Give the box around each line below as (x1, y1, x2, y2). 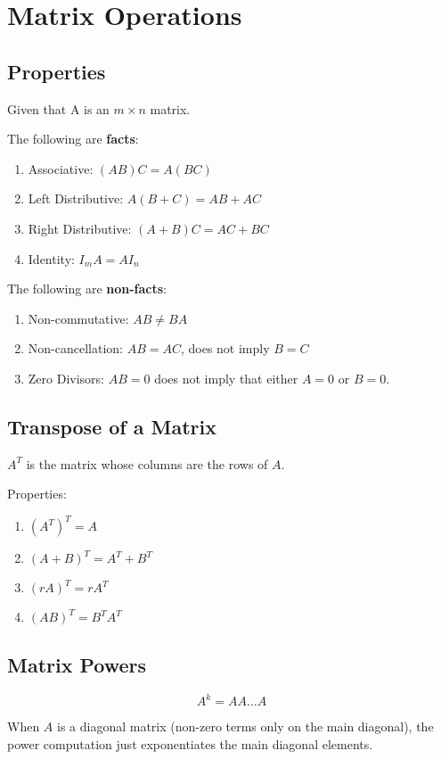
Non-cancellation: (28, 339, 123, 358)
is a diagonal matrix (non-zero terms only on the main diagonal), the (57, 717, 434, 736)
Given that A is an (7, 99, 110, 118)
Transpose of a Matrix (7, 412, 216, 440)
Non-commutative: (28, 309, 129, 327)
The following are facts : (7, 129, 139, 148)
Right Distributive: (28, 219, 132, 237)
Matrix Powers (7, 650, 147, 678)
